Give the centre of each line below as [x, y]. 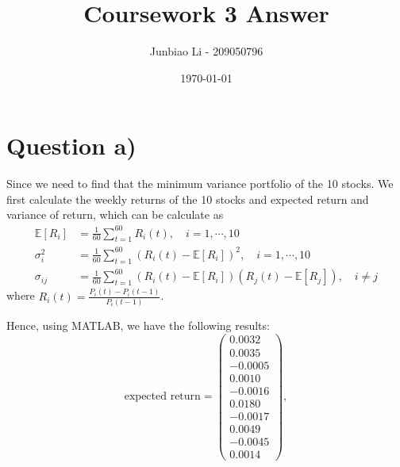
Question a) [71, 145]
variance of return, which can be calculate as [115, 214]
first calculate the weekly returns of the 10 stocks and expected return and [188, 199]
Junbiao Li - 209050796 [206, 51]
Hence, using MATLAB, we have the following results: [138, 325]
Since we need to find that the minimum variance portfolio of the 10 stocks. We [200, 184]
